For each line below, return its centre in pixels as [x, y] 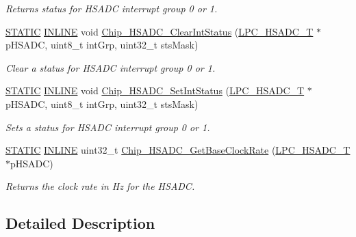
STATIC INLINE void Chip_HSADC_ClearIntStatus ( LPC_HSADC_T [160, 31]
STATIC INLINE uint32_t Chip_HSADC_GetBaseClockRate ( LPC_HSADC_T [178, 150]
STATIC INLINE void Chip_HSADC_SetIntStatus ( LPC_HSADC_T [155, 90]
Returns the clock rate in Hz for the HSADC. [100, 186]
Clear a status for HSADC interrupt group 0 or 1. [111, 67]
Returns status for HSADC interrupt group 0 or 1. [112, 8]
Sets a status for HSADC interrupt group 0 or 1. [108, 127]
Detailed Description [80, 223]
